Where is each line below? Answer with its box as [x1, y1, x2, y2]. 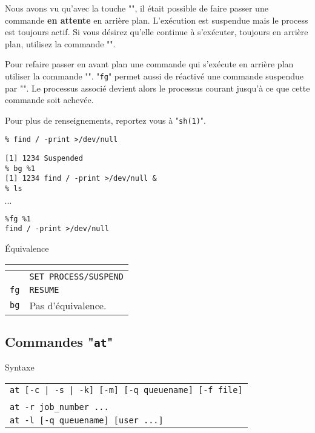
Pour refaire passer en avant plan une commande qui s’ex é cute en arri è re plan [5, 58, 294, 70]
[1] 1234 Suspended [5, 154, 83, 163]
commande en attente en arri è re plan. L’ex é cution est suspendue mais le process [5, 13, 308, 26]
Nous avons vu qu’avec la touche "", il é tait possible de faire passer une [5, 2, 268, 14]
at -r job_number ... [10, 402, 109, 412]
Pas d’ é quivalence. [29, 298, 107, 312]
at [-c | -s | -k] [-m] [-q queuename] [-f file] [10, 385, 243, 395]
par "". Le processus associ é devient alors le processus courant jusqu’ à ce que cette [5, 81, 310, 94]
